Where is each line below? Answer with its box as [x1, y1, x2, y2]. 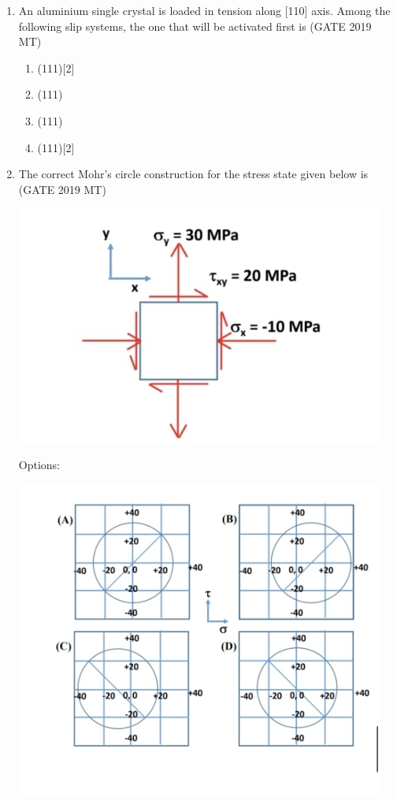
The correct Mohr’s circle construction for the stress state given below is [18, 166, 369, 182]
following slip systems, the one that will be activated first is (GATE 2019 [18, 17, 372, 34]
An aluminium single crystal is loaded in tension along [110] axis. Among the [18, 2, 391, 18]
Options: [18, 456, 61, 473]
